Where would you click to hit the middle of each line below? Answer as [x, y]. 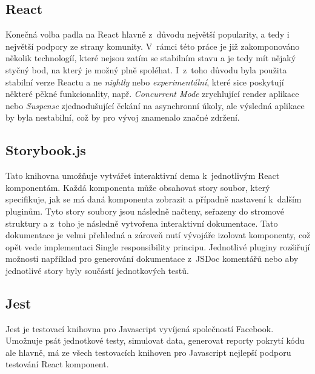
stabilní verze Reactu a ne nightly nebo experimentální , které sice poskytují [145, 82]
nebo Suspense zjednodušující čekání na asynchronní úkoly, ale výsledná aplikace [155, 105]
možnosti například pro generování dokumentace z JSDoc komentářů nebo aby [152, 259]
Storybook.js [46, 150]
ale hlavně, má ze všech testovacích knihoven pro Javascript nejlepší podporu [148, 352]
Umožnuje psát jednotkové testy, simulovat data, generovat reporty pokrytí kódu [155, 340]
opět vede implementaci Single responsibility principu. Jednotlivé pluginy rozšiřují [158, 246]
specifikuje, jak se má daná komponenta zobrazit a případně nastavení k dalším [154, 199]
